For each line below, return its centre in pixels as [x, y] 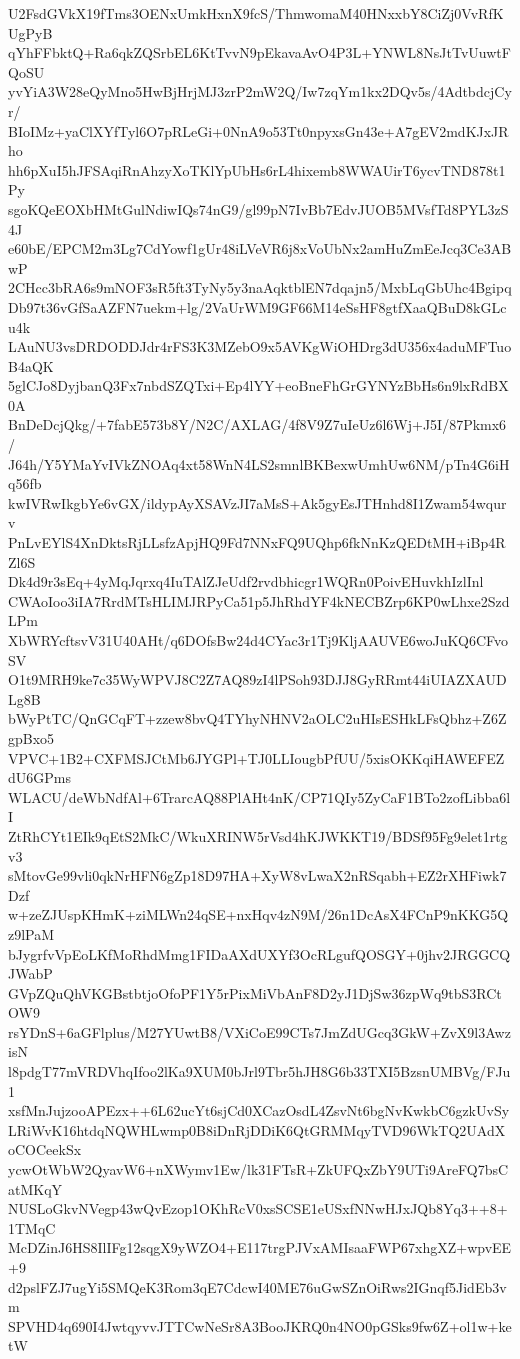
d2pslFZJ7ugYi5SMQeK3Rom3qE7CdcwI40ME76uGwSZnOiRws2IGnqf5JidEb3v [257, 1286]
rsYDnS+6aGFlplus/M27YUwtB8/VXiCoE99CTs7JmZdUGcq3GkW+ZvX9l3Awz [259, 1031]
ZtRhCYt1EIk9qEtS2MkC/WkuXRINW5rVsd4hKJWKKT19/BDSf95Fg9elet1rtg [258, 835]
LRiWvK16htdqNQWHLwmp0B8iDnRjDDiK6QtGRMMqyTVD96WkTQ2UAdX [257, 1129]
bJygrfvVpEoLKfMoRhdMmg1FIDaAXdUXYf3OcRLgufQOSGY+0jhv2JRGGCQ [259, 953]
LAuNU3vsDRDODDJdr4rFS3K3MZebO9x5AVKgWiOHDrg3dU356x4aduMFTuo [260, 346]
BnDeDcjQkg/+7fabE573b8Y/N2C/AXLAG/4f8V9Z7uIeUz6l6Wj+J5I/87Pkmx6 [257, 424]
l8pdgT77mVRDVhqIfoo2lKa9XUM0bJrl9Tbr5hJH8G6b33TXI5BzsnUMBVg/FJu [259, 1071]
